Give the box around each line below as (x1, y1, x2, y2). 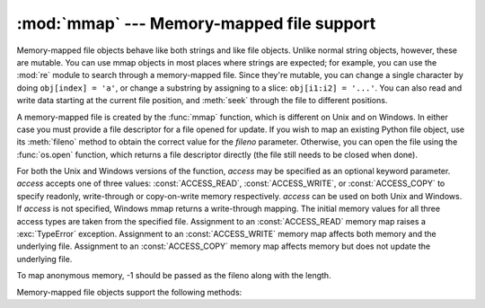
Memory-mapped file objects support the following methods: (16, 286, 242, 297)
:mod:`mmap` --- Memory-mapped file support (16, 13, 376, 33)
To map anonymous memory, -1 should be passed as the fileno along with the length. (16, 270, 331, 281)
